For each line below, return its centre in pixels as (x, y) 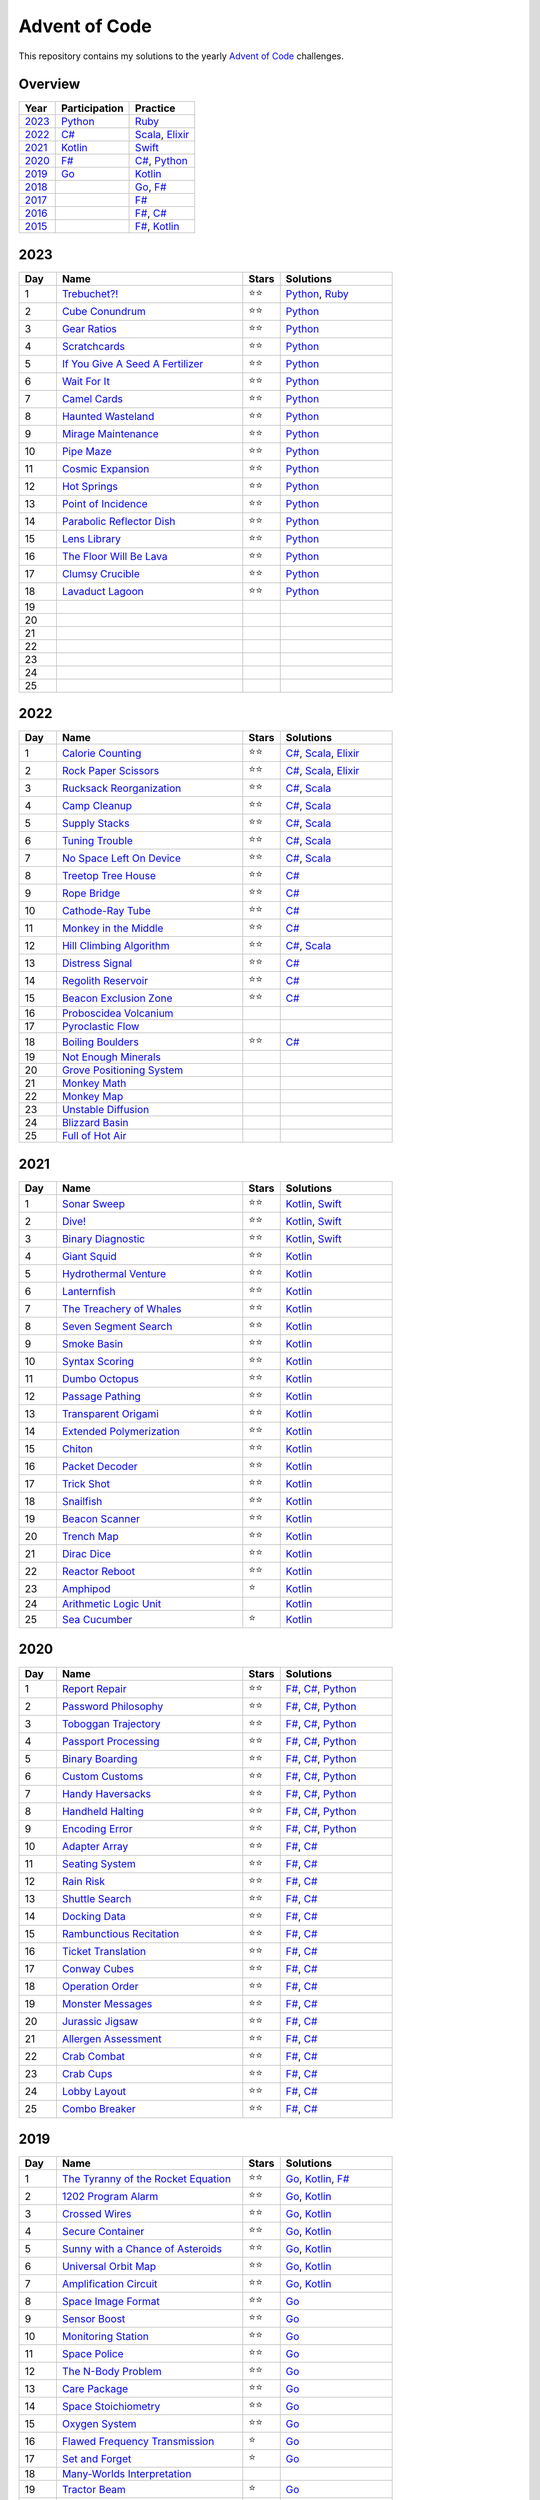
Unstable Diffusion (105, 1110)
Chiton (77, 1448)
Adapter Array (95, 1847)
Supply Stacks (95, 823)
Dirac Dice (86, 1553)
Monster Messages (107, 2004)
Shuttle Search (96, 1899)
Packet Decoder (99, 1466)
